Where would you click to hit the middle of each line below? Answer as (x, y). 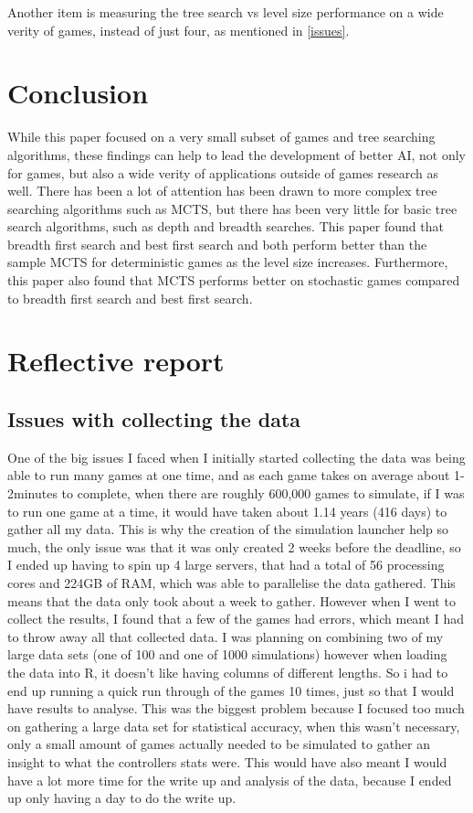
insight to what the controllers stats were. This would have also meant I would (227, 761)
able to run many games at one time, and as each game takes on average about (229, 475)
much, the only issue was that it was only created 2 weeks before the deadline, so (234, 546)
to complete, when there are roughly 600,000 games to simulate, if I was (263, 493)
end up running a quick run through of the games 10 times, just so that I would (231, 690)
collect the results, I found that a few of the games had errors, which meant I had (236, 619)
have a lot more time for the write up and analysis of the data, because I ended (230, 780)
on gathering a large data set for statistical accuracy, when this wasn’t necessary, (234, 726)
